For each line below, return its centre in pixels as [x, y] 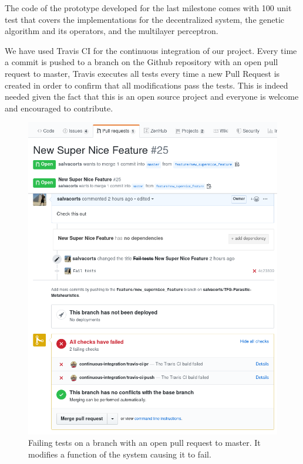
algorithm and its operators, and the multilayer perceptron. [112, 31]
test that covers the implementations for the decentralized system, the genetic [145, 19]
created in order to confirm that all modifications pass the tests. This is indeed [147, 85]
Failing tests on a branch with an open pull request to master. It [144, 443]
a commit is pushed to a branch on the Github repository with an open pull [142, 62]
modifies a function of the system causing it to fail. [120, 454]
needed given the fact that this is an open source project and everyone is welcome [152, 96]
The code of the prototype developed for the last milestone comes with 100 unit [148, 8]
